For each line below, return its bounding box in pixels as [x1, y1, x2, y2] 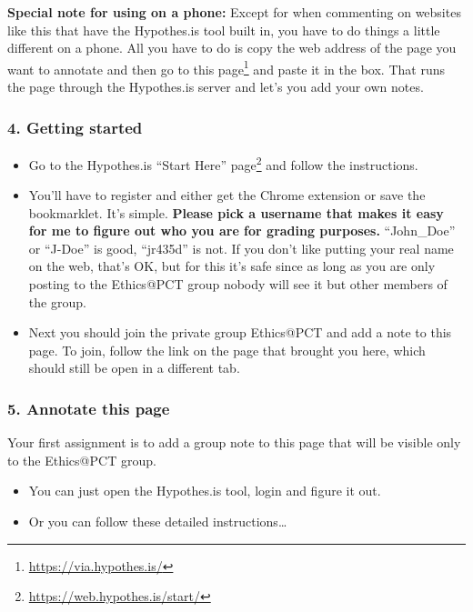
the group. [28, 292, 86, 311]
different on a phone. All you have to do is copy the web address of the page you [7, 38, 457, 57]
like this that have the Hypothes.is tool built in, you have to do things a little [7, 20, 440, 39]
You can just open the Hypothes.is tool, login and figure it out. [28, 481, 381, 500]
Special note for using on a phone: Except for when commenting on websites [7, 3, 461, 21]
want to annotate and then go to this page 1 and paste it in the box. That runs [7, 56, 445, 78]
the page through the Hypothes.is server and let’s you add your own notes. [7, 77, 424, 96]
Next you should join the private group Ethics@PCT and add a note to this [28, 323, 452, 342]
